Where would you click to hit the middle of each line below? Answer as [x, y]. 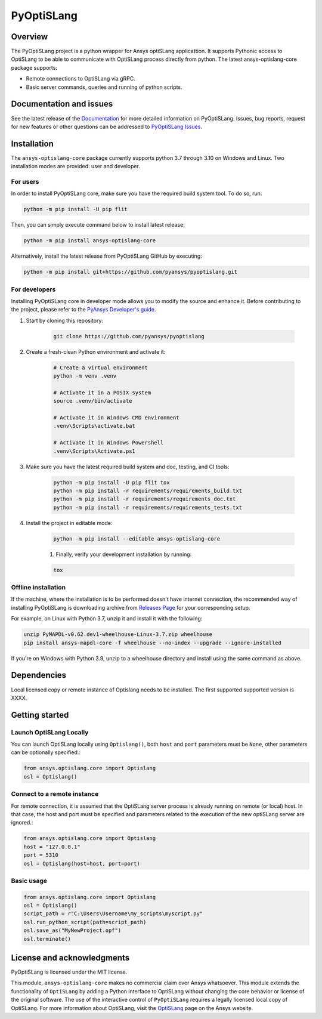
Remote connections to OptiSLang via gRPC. [80, 79]
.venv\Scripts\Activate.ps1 [94, 451]
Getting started [40, 715]
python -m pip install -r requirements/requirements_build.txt [148, 491]
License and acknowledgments [70, 958]
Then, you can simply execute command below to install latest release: [98, 225]
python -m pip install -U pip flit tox [112, 482]
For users [25, 181]
